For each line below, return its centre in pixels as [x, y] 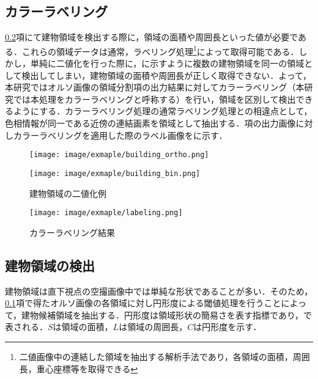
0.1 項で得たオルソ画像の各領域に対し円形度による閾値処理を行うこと [143, 303]
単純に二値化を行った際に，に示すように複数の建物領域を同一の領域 [167, 63]
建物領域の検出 [50, 265]
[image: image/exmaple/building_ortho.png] [119, 155]
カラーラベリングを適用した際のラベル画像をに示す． [120, 135]
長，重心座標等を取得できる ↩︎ [79, 368]
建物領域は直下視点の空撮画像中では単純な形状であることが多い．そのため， [159, 291]
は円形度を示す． [227, 327]
